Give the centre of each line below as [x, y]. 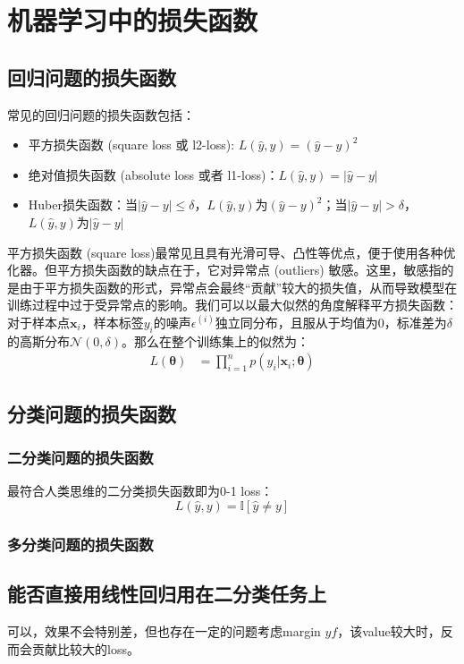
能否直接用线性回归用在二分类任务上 [167, 594]
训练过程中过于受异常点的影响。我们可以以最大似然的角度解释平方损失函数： [232, 305]
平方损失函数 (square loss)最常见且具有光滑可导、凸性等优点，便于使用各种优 [232, 252]
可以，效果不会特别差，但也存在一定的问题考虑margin [164, 630]
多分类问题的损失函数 [80, 544]
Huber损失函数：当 [83, 204]
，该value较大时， [389, 630]
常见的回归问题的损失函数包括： [101, 114]
